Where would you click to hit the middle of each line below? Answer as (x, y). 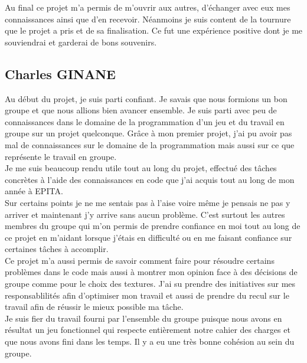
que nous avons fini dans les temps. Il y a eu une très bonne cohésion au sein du (150, 341)
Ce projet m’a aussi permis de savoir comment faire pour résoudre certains (140, 260)
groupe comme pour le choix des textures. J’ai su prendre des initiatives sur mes (150, 284)
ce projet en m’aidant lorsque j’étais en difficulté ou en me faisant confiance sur (148, 237)
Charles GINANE (60, 73)
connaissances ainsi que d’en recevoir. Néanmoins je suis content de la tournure (148, 19)
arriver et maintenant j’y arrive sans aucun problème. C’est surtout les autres (145, 214)
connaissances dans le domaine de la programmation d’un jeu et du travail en (145, 121)
